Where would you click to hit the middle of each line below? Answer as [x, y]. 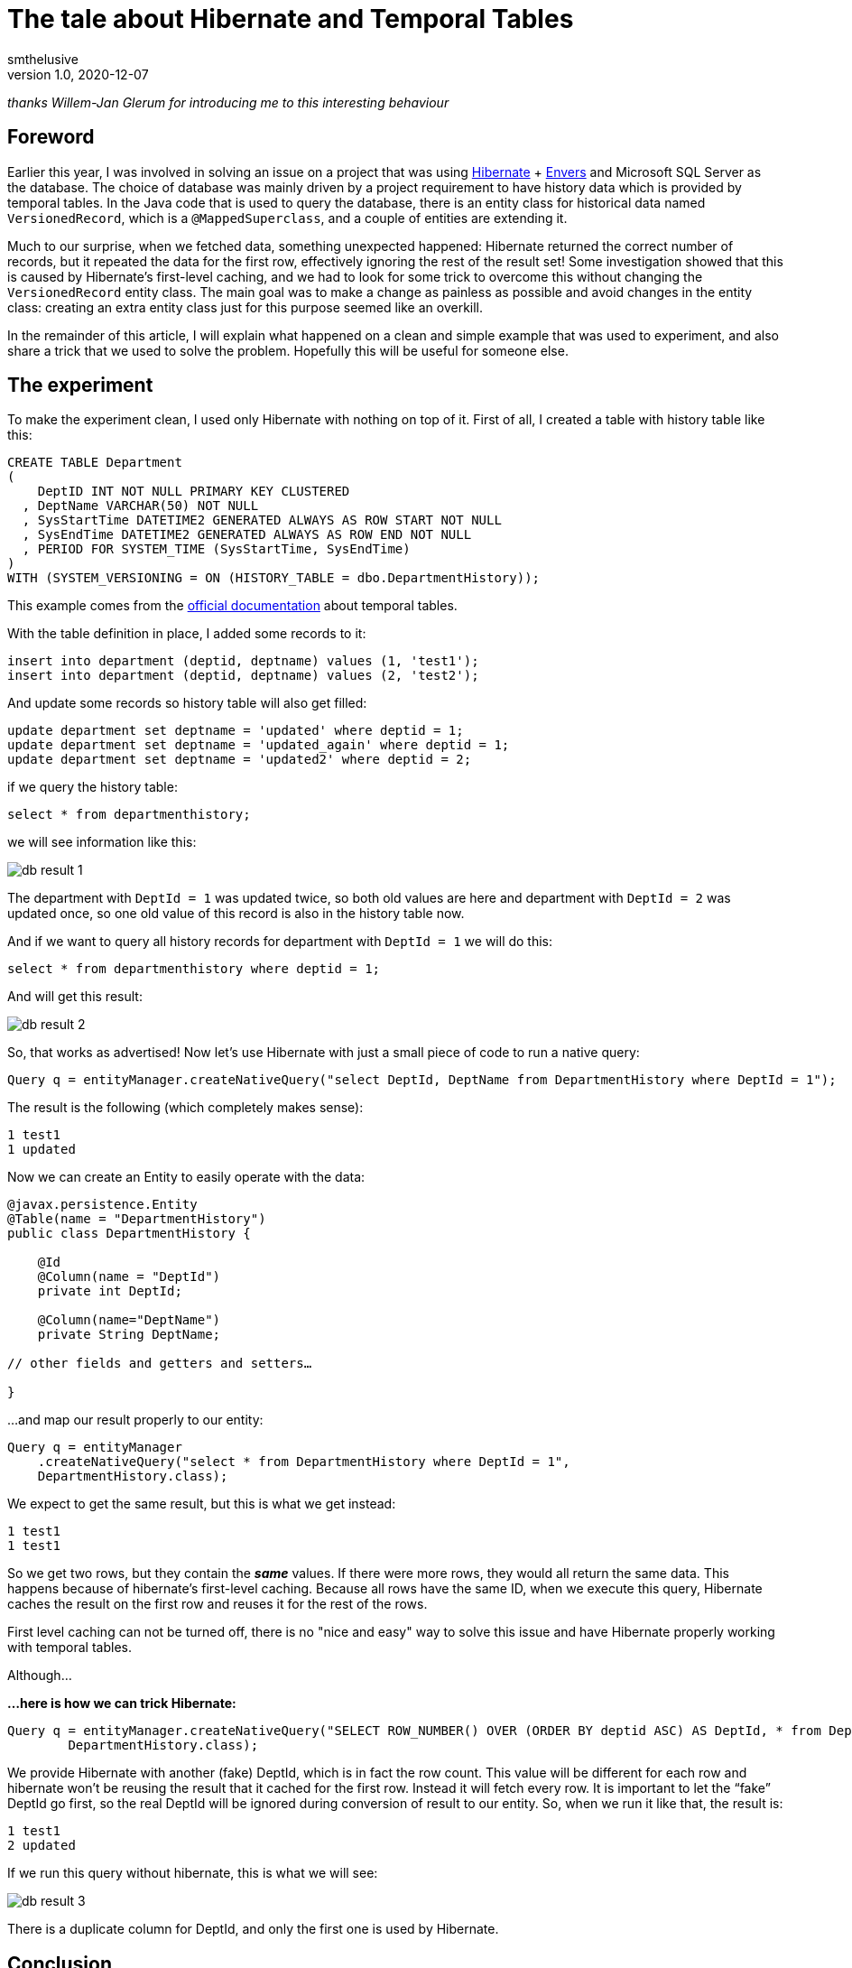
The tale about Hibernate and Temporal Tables [291, 19]
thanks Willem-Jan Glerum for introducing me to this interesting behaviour [228, 102]
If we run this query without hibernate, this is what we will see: [193, 1873]
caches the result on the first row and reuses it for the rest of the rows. [218, 1604]
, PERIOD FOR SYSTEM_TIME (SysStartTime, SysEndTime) [216, 549]
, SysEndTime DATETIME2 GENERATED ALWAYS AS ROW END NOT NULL [247, 535]
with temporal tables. [69, 1648]
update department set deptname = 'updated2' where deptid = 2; [240, 760]
